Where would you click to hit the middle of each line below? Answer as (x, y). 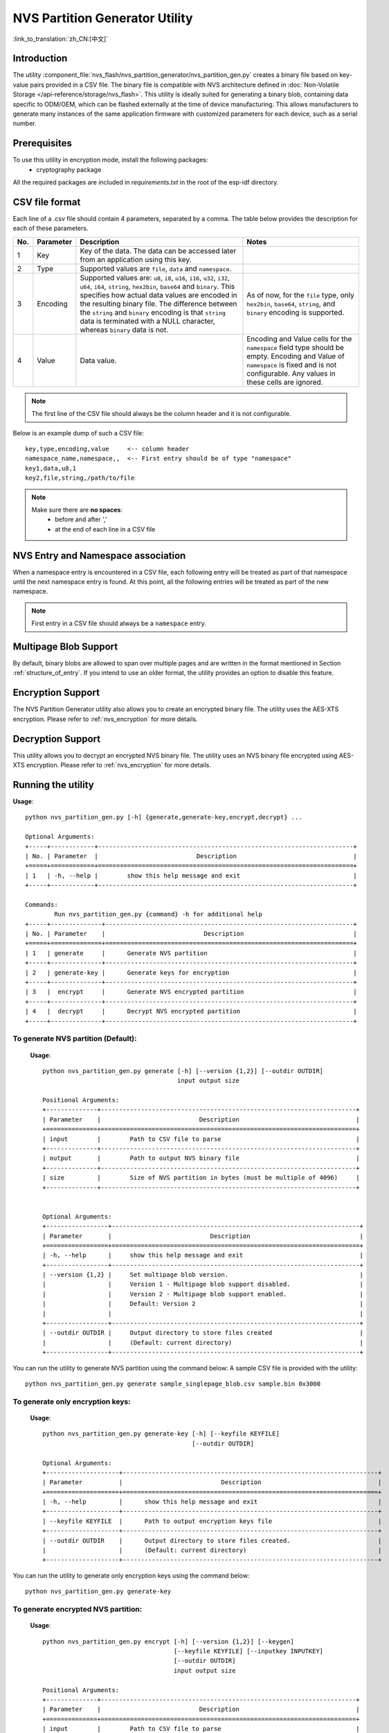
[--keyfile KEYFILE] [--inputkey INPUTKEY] (248, 1651)
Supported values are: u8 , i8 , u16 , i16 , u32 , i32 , (155, 277)
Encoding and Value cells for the (299, 338)
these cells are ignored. (285, 382)
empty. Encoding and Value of (296, 356)
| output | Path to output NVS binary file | (201, 1158)
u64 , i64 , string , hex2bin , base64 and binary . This (157, 286)
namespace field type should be (295, 347)
